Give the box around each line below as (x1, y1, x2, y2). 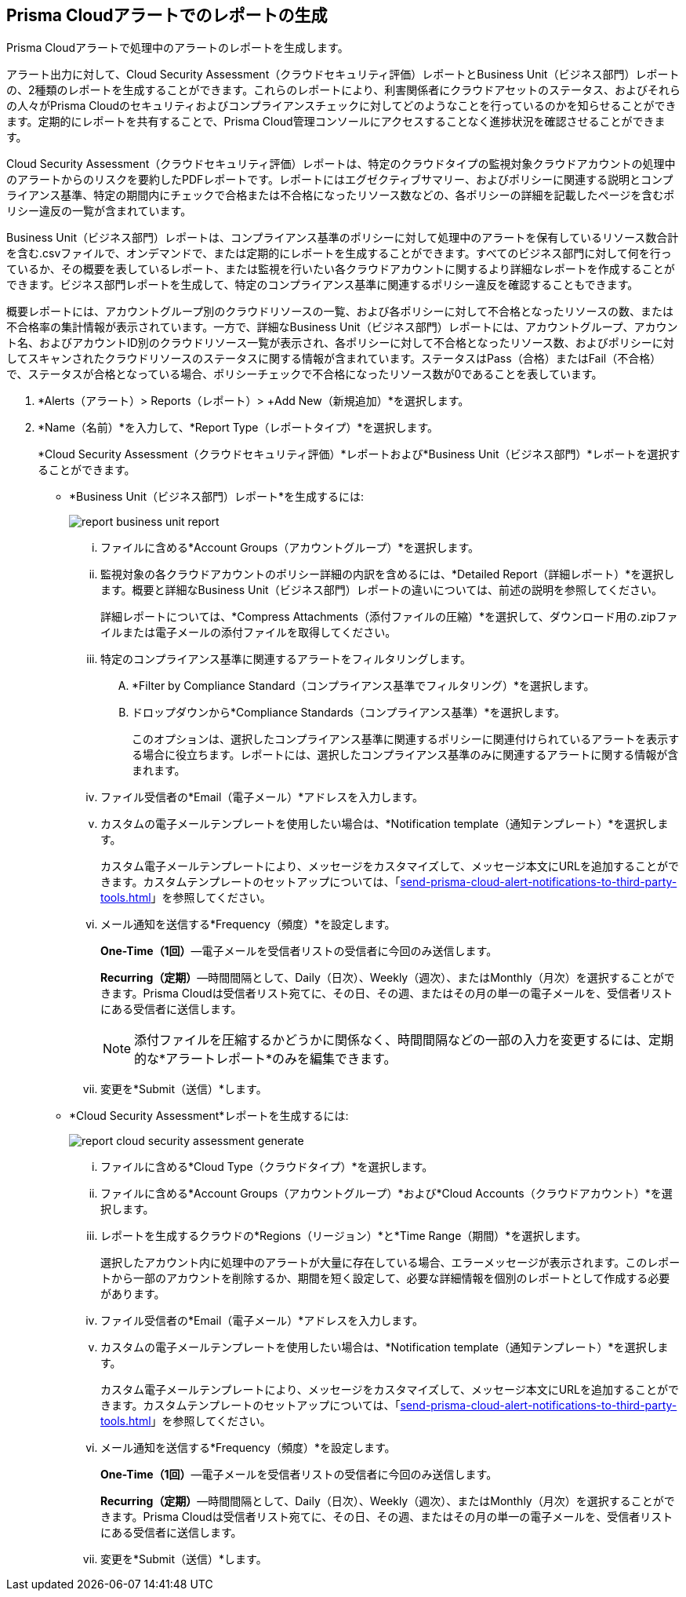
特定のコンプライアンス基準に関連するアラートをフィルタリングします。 (100, 652, 472, 666)
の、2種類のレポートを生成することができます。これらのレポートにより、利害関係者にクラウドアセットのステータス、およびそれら (6, 83, 681, 97)
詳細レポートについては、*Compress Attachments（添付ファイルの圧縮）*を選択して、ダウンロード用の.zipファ (100, 610, 678, 624)
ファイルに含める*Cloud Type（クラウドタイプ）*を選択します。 (100, 1160, 434, 1174)
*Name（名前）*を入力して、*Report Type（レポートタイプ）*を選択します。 (38, 421, 439, 435)
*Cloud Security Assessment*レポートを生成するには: (69, 1109, 349, 1123)
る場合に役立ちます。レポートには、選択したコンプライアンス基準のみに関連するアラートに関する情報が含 (132, 748, 679, 762)
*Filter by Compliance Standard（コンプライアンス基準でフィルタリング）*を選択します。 (132, 679, 595, 693)
